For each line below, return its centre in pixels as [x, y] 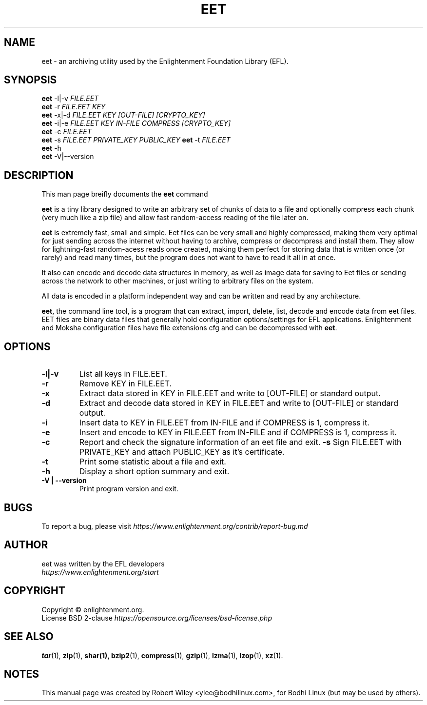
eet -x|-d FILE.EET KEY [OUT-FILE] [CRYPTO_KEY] [123, 115]
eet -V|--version [68, 157]
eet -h [51, 148]
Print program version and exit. [129, 489]
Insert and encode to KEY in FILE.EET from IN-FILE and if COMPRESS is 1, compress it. [238, 433]
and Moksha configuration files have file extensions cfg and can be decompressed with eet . [189, 328]
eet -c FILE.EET [67, 132]
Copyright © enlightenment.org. [93, 609]
